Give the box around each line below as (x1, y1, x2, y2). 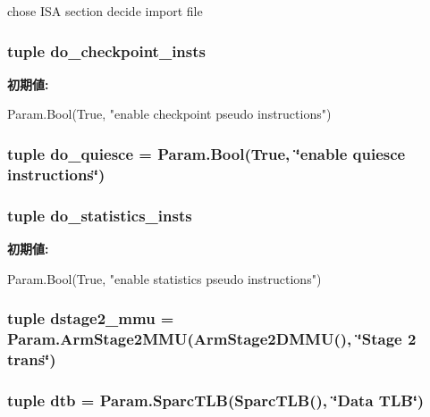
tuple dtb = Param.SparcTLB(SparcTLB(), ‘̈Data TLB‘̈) (7, 388, 425, 411)
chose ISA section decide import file (7, 2, 203, 20)
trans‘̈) (7, 347, 56, 370)
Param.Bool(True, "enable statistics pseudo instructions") (7, 269, 322, 288)
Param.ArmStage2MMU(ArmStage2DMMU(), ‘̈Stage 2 (7, 328, 417, 350)
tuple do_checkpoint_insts (7, 39, 206, 62)
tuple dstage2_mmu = (7, 307, 174, 329)
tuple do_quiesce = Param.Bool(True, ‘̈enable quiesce (7, 142, 406, 164)
